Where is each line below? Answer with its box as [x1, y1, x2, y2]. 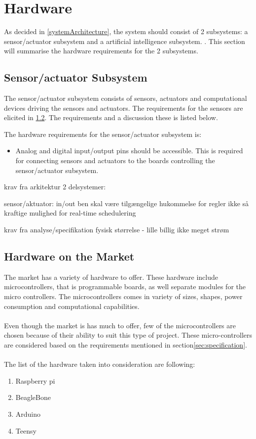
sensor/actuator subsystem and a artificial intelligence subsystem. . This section [4, 36, 245, 46]
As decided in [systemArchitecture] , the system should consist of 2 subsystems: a [4, 26, 248, 37]
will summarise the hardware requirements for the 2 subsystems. [4, 45, 198, 56]
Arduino [15, 408, 41, 419]
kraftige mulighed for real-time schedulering [4, 208, 136, 218]
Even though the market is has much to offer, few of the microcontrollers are [4, 320, 236, 330]
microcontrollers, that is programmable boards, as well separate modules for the [4, 281, 246, 292]
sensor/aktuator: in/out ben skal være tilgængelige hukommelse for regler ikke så [4, 198, 249, 208]
